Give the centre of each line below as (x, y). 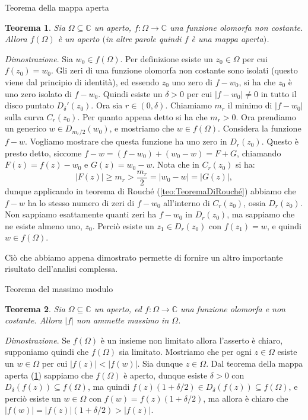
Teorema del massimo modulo (59, 289)
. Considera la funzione (260, 128)
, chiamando (259, 153)
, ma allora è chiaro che (246, 398)
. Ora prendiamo (266, 116)
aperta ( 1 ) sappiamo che (49, 375)
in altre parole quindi (143, 39)
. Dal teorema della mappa (255, 363)
